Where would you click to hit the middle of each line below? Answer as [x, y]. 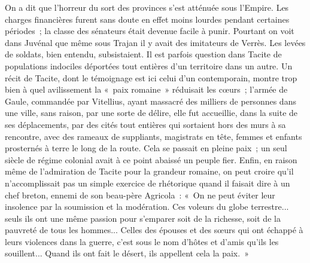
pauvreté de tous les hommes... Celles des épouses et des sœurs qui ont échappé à [154, 230]
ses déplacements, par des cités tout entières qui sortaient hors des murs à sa [145, 124]
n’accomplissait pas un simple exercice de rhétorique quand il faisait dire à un [148, 183]
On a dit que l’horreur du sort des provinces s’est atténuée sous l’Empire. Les [147, 7]
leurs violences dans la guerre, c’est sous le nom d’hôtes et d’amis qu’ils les [142, 241]
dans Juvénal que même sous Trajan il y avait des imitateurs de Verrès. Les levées [155, 42]
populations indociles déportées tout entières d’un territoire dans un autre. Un [149, 65]
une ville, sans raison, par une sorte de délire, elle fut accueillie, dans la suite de [151, 113]
